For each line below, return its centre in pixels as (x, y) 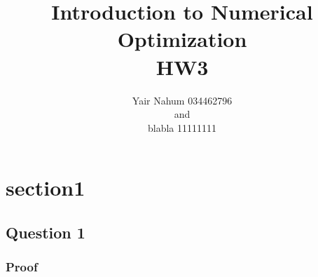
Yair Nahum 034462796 (182, 100)
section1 (46, 188)
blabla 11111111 (182, 127)
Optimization (182, 39)
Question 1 (46, 232)
